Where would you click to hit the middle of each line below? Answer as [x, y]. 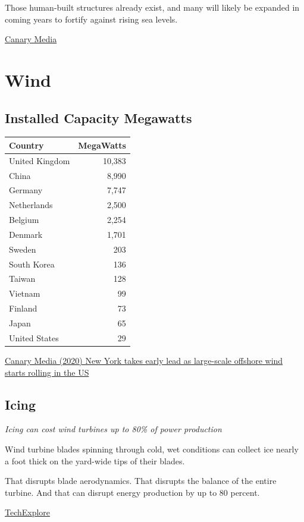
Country [26, 145]
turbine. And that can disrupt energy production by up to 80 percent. [132, 492]
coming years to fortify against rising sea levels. [91, 19]
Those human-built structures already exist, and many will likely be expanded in [152, 7]
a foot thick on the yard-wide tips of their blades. [95, 460]
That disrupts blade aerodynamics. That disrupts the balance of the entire [141, 481]
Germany [26, 190]
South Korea [32, 264]
